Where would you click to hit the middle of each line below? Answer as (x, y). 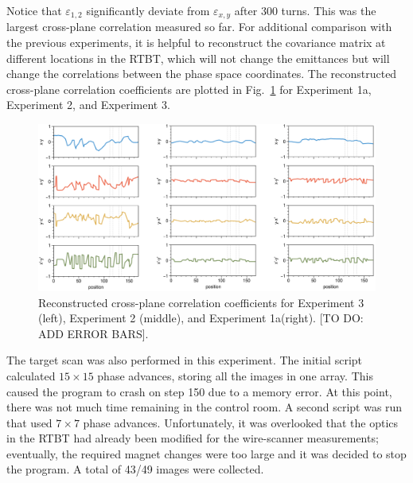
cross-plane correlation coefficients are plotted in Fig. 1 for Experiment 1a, (189, 89)
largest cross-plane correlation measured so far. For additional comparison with (199, 27)
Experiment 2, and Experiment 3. (88, 105)
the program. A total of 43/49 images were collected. (135, 469)
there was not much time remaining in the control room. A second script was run (205, 407)
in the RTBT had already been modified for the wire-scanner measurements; (193, 438)
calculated (31, 375)
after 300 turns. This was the (305, 10)
